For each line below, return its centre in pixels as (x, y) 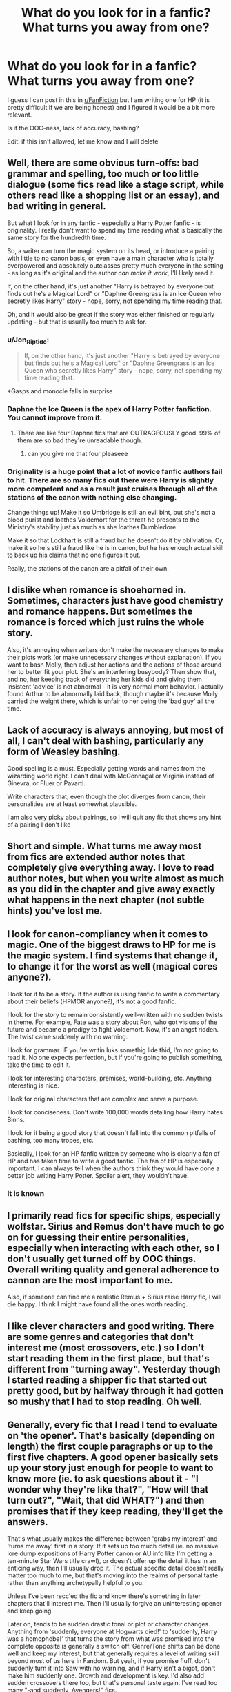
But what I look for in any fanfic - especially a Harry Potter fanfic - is (104, 223)
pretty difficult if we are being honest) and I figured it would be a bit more (111, 107)
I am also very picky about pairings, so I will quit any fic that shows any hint (114, 817)
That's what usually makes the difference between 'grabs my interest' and (112, 1538)
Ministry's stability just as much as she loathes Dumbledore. (92, 527)
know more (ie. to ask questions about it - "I (103, 1479)
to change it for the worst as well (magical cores (113, 966)
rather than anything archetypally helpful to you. (76, 1582)
